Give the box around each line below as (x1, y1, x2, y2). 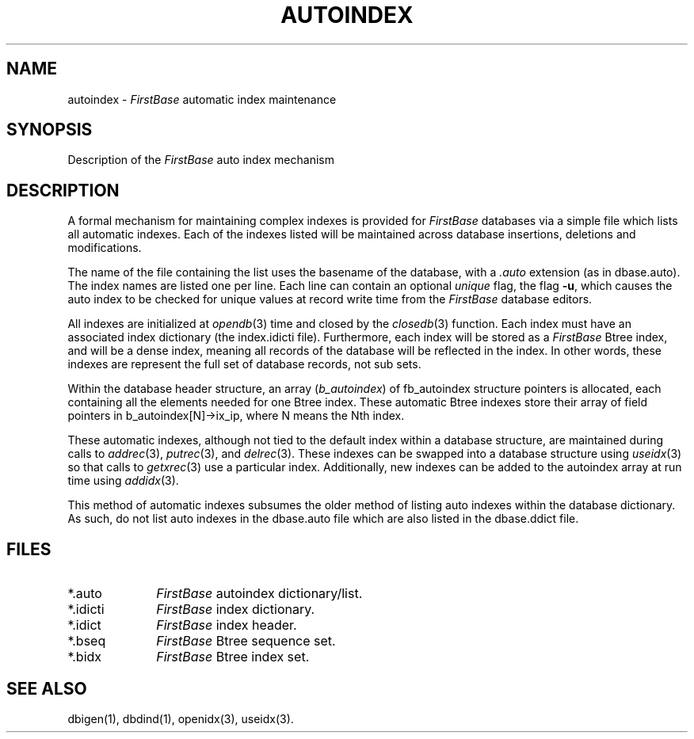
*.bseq (67, 633, 106, 649)
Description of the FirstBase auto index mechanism (67, 153, 334, 167)
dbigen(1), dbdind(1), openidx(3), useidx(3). (67, 711, 294, 726)
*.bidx (67, 649, 102, 665)
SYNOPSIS (6, 120, 93, 140)
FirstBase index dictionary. (156, 601, 315, 618)
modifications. (67, 241, 142, 255)
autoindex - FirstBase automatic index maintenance (67, 92, 337, 106)
